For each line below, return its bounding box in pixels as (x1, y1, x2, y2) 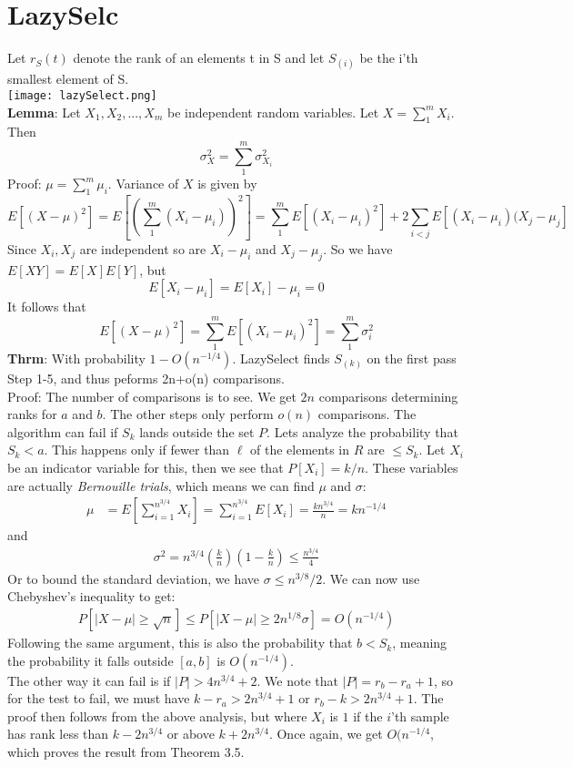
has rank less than (7, 724, 109, 743)
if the (353, 706, 383, 725)
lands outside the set (139, 422, 255, 441)
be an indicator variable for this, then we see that (7, 457, 284, 476)
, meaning (392, 633, 447, 652)
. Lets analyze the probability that (266, 422, 458, 441)
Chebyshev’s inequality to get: (7, 587, 176, 606)
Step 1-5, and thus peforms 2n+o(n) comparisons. (7, 368, 285, 387)
